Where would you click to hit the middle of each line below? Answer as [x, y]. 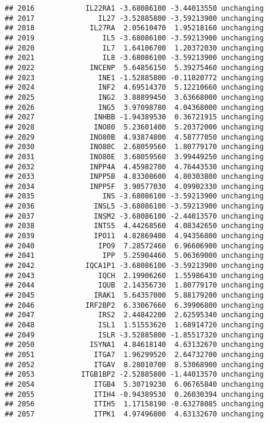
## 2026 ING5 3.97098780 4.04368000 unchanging [134, 107]
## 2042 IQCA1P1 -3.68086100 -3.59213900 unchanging [134, 266]
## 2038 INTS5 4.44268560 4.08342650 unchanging [134, 226]
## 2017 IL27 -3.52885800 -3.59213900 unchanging [134, 18]
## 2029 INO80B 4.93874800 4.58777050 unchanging [134, 137]
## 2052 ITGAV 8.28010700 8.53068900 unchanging [134, 364]
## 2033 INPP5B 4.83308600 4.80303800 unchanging [134, 177]
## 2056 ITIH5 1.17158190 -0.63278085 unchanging [134, 404]
